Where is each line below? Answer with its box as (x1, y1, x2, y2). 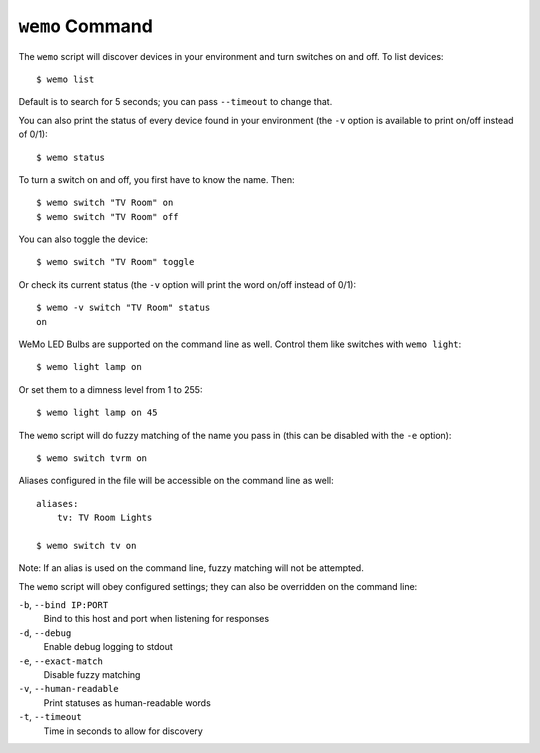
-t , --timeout (18, 711, 82, 723)
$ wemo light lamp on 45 (36, 407, 158, 419)
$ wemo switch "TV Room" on (36, 197, 174, 209)
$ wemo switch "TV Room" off (36, 211, 179, 222)
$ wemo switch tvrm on (36, 452, 148, 464)
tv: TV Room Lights (56, 512, 153, 524)
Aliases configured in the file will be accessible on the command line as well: (18, 475, 334, 487)
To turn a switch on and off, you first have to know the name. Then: (18, 173, 295, 185)
